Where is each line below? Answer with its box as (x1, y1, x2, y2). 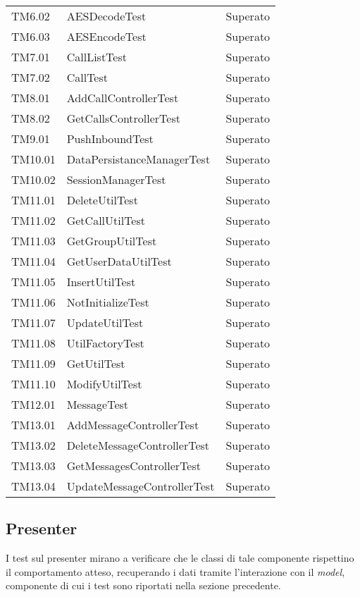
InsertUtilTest (66, 273, 136, 290)
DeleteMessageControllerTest (66, 437, 210, 453)
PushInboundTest (66, 130, 154, 147)
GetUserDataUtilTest (66, 253, 172, 269)
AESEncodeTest (66, 28, 147, 44)
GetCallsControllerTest (66, 110, 180, 126)
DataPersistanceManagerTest (66, 151, 211, 167)
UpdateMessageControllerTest (66, 478, 215, 494)
